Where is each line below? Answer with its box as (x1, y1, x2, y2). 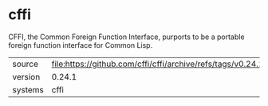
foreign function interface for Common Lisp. (8, 40, 153, 49)
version (12, 71, 41, 82)
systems (12, 84, 44, 95)
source (12, 58, 38, 69)
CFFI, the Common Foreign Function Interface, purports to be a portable (8, 32, 245, 41)
